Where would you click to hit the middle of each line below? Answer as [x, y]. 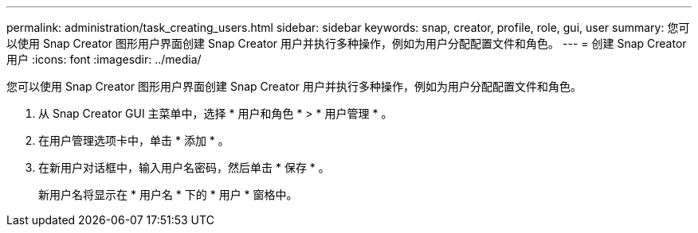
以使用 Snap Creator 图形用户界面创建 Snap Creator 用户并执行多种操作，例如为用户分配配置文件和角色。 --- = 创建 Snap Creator [347, 43]
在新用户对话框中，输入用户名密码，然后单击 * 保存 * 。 [184, 167]
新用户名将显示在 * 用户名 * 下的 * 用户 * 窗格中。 [168, 194]
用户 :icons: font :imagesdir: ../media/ [104, 59]
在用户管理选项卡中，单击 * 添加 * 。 [134, 140]
